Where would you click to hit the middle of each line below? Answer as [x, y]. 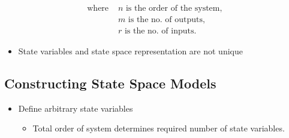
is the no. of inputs [159, 31]
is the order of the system [173, 9]
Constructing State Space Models [110, 83]
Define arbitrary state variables [76, 108]
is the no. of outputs [165, 20]
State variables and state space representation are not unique [130, 51]
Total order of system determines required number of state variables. [159, 128]
